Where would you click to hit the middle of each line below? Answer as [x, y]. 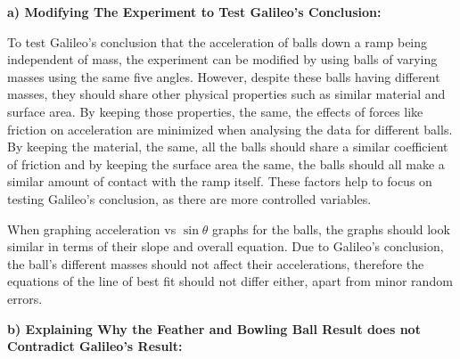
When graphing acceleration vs [92, 228]
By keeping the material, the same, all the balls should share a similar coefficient [228, 147]
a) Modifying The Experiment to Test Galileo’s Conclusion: [194, 12]
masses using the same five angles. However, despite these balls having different [224, 76]
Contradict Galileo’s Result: [95, 346]
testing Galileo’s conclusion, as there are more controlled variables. [189, 198]
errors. [25, 298]
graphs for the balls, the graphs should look [331, 228]
